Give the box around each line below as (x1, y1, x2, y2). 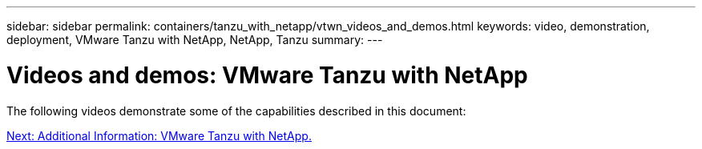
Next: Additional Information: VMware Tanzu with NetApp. (6, 128, 312, 143)
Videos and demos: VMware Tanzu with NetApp (6, 61, 528, 89)
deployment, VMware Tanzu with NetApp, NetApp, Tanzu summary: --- (6, 33, 383, 46)
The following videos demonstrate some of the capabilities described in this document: (6, 103, 466, 118)
